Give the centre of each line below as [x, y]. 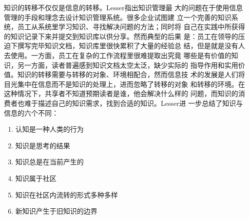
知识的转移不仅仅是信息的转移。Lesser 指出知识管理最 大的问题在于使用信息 [124, 7]
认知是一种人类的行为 [49, 129]
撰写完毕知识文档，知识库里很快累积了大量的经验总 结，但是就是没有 [128, 46]
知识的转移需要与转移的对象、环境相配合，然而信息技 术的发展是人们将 [131, 74]
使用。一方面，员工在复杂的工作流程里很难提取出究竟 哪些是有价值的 [121, 55]
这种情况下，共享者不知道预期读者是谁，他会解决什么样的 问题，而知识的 [121, 93]
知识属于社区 [36, 178]
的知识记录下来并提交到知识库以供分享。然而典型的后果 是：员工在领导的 [121, 36]
